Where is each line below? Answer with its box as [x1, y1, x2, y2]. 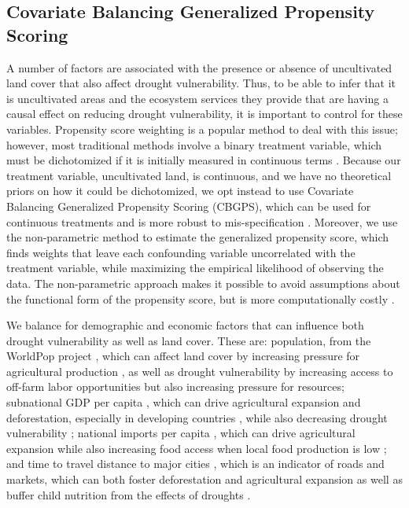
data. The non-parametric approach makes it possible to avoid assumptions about [6, 274, 400, 291]
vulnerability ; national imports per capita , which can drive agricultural [6, 425, 356, 441]
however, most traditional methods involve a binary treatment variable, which [6, 136, 382, 153]
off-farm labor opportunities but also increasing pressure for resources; [6, 378, 345, 395]
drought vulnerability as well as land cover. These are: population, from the [6, 332, 371, 348]
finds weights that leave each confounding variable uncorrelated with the [6, 244, 356, 260]
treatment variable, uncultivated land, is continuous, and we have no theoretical [6, 167, 392, 183]
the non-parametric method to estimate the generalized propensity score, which [6, 229, 389, 245]
